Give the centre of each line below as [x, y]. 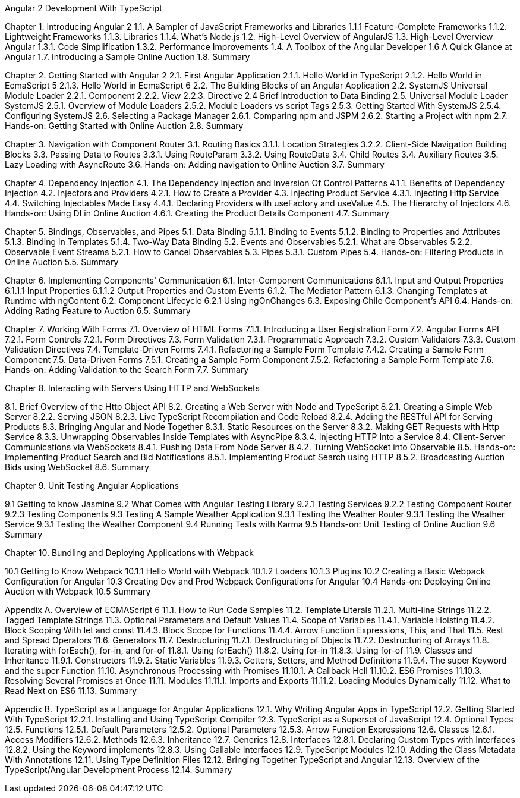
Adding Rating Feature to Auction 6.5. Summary [98, 311]
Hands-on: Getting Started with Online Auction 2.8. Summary [124, 126]
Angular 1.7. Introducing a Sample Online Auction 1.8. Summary [127, 57]
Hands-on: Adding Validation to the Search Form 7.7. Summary [127, 370]
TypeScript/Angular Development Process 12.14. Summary [119, 770]
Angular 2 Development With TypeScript [83, 8]
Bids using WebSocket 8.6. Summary [77, 467]
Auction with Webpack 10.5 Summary [78, 591]
